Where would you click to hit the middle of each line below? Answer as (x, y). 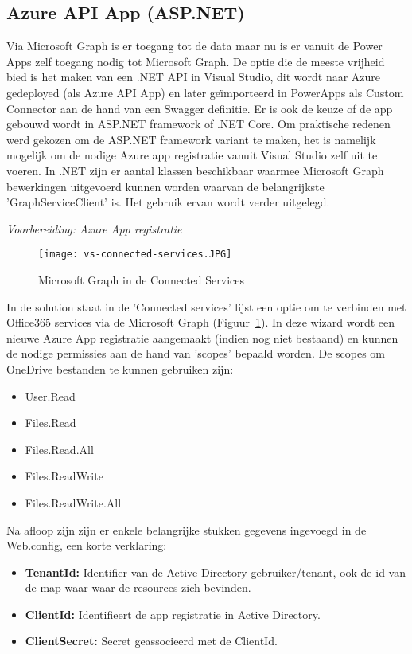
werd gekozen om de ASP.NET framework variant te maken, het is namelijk (191, 139)
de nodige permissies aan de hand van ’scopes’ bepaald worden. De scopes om (196, 353)
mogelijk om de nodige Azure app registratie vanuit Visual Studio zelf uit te (192, 155)
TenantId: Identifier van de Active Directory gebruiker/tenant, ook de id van (215, 572)
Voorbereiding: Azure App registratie (94, 228)
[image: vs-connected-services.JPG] (135, 255)
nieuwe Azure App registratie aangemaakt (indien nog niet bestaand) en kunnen (202, 337)
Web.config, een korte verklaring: (87, 545)
